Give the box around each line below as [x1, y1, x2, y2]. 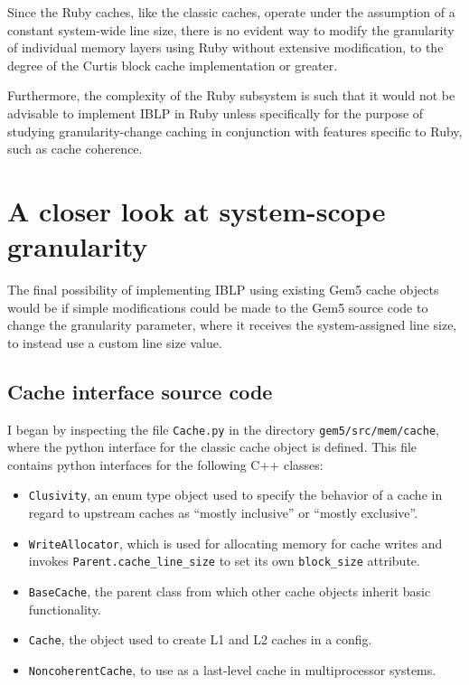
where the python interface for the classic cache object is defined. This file [7, 437, 417, 456]
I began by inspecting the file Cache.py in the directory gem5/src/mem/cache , [7, 419, 439, 438]
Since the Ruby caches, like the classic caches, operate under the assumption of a [7, 3, 455, 21]
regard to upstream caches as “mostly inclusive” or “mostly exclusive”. [28, 503, 418, 522]
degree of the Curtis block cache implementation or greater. [7, 55, 338, 74]
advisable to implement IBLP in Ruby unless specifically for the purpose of [7, 103, 424, 122]
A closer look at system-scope [7, 192, 386, 229]
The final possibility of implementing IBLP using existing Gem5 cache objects [7, 280, 439, 299]
